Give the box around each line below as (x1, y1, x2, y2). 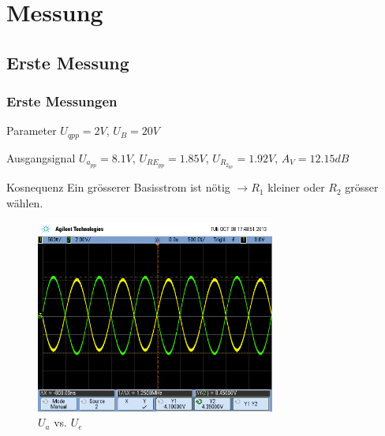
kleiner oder (267, 179, 325, 196)
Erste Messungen (6, 91, 118, 111)
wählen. (6, 195, 43, 211)
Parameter (6, 122, 57, 139)
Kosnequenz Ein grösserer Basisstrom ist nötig (6, 179, 230, 196)
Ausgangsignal (6, 149, 76, 166)
